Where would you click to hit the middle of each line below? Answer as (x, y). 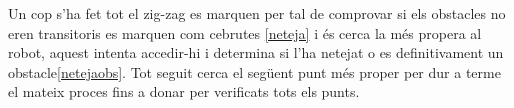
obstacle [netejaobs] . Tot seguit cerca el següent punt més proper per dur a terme (254, 71)
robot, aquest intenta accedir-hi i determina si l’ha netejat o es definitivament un (256, 52)
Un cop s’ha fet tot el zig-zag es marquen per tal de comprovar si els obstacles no (257, 13)
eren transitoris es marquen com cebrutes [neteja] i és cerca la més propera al (245, 32)
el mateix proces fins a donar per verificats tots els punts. (184, 91)
